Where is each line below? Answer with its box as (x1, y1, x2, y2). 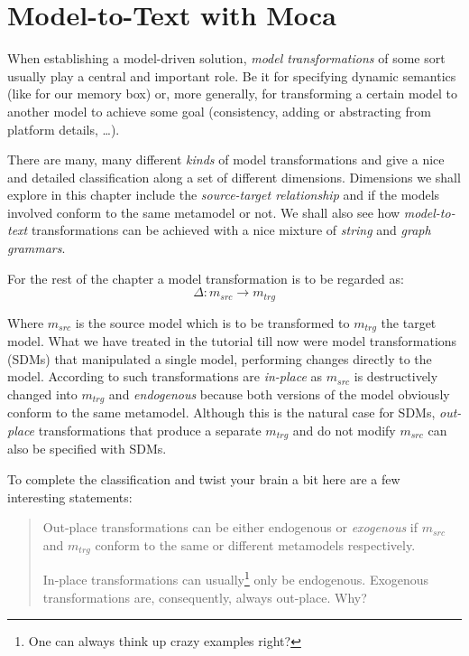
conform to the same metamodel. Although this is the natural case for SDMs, (7, 403, 436, 422)
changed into (7, 384, 78, 403)
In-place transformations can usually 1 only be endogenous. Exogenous (42, 567, 429, 588)
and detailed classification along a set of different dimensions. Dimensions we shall (7, 167, 461, 186)
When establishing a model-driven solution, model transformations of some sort (7, 49, 446, 68)
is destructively (354, 367, 438, 386)
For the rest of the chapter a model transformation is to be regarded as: (7, 268, 404, 287)
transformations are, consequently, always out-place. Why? (42, 587, 367, 606)
